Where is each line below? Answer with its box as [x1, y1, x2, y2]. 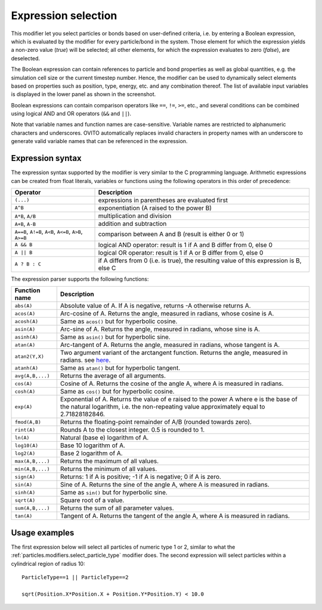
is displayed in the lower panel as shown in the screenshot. [11, 91, 156, 98]
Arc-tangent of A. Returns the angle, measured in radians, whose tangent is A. [60, 340, 280, 349]
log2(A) [14, 450, 36, 456]
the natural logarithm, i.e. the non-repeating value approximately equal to [60, 402, 265, 411]
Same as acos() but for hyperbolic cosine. [60, 317, 178, 326]
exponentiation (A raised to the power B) [98, 203, 212, 212]
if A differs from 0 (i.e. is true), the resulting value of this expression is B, [98, 256, 302, 265]
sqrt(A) [14, 497, 36, 503]
